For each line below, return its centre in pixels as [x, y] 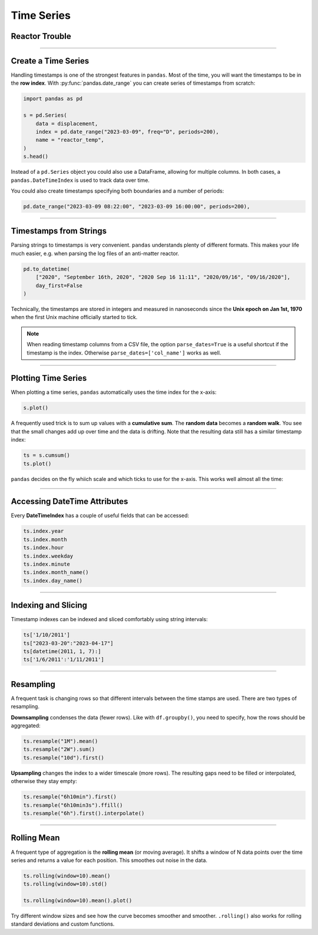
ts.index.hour [44, 548]
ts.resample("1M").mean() [61, 741]
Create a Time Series [50, 61]
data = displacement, [67, 123]
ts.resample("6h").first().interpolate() [84, 813]
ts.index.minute [47, 564]
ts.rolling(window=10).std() [65, 884]
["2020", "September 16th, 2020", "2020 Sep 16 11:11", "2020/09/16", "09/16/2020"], [163, 277]
